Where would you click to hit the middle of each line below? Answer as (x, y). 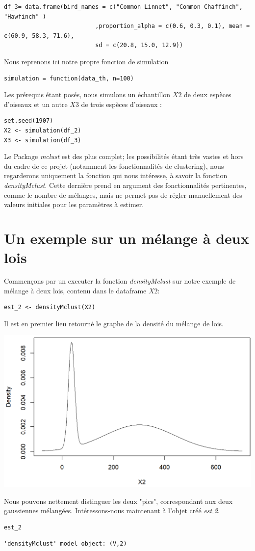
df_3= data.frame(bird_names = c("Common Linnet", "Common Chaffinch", (123, 7)
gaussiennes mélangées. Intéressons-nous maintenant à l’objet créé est (108, 511)
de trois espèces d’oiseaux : (121, 104)
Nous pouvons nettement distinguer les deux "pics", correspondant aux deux (118, 501)
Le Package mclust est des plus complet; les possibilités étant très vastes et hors (124, 156)
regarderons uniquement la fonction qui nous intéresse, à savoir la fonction (116, 175)
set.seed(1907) (29, 121)
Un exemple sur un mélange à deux (127, 238)
